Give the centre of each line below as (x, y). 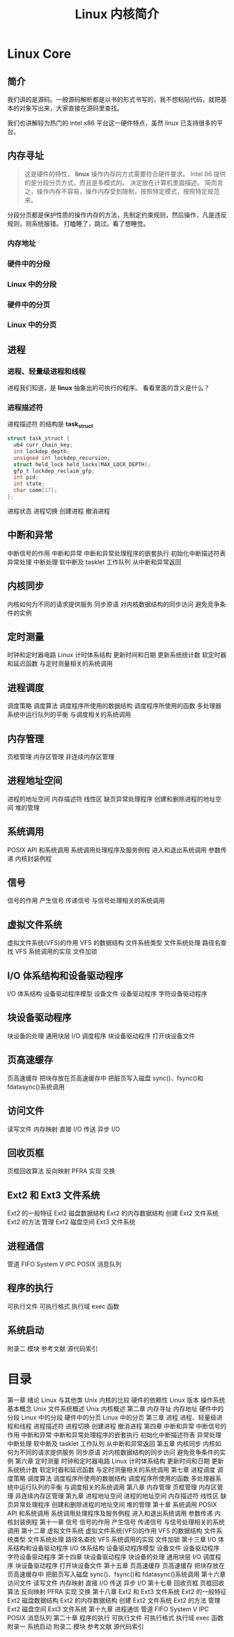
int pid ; (26, 477)
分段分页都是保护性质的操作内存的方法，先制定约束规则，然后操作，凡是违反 (117, 215)
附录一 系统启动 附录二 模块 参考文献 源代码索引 (76, 1626)
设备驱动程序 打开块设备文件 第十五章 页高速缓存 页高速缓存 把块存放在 (123, 1565)
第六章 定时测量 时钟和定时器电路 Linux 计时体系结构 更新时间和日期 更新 (119, 1461)
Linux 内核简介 (117, 14)
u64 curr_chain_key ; (43, 445)
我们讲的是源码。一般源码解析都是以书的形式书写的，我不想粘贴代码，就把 (114, 99)
